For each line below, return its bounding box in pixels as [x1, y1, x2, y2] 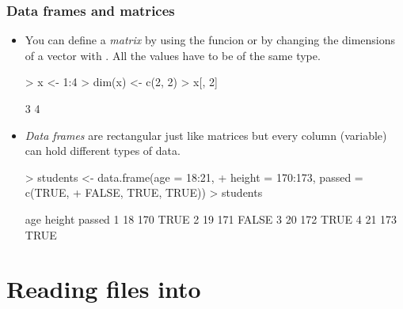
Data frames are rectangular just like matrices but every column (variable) [25, 126, 387, 143]
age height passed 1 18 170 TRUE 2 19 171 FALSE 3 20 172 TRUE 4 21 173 [25, 210, 397, 227]
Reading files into [6, 273, 201, 305]
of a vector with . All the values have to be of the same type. [25, 47, 321, 63]
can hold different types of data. [25, 142, 181, 159]
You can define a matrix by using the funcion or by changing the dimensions [25, 32, 396, 48]
